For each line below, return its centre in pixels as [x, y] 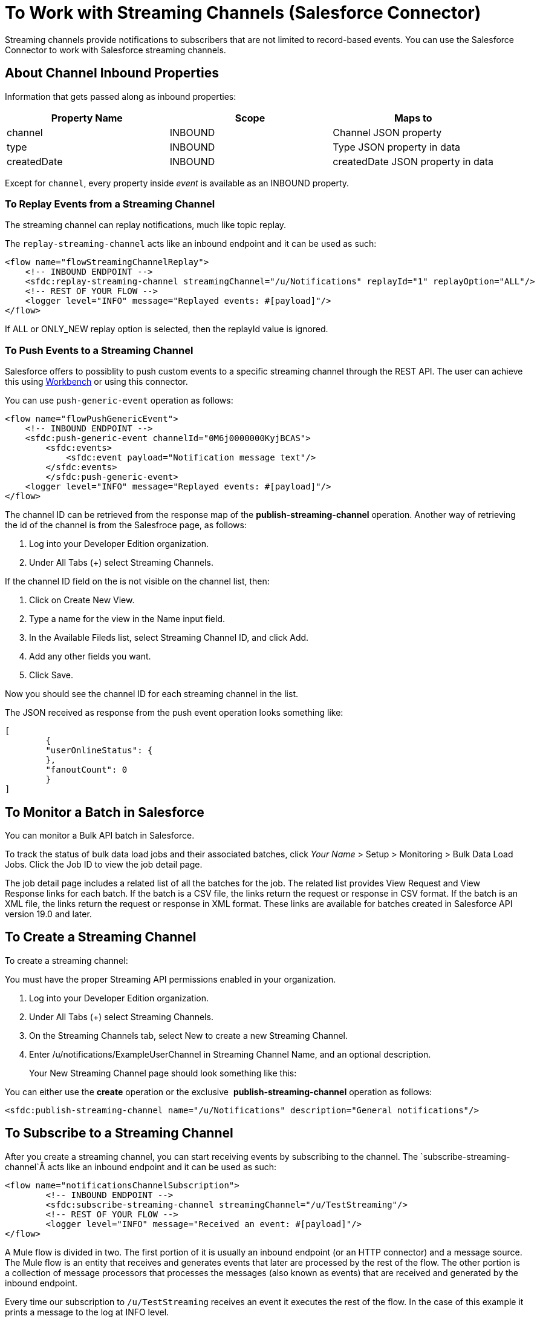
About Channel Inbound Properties [112, 73]
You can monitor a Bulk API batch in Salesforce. [100, 835]
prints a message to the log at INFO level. [87, 1312]
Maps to [413, 118]
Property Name [87, 118]
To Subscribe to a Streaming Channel [119, 1133]
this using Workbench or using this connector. [96, 382]
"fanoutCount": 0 [86, 770]
